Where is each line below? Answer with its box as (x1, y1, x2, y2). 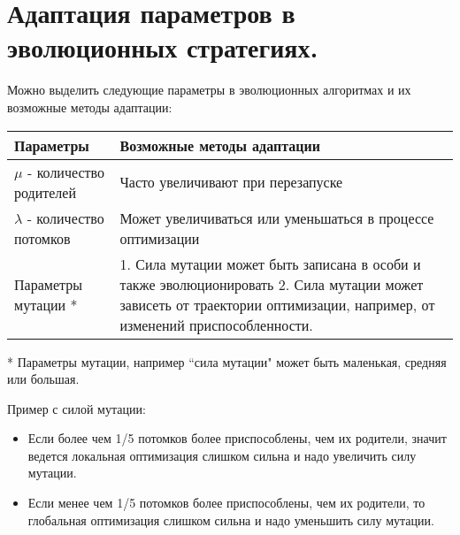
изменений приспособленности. (119, 314, 313, 335)
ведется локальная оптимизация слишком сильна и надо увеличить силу (27, 446, 417, 464)
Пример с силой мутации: (7, 399, 146, 417)
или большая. (7, 370, 80, 388)
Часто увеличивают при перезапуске (119, 172, 343, 192)
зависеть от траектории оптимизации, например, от (119, 294, 435, 315)
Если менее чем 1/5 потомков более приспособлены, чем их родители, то (27, 493, 425, 512)
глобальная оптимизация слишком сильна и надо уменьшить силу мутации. (27, 510, 434, 529)
